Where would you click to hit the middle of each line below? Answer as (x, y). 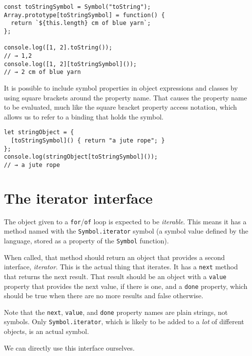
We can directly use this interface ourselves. (69, 347)
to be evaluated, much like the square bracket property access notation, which (121, 107)
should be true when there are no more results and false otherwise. (104, 296)
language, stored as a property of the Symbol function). (86, 240)
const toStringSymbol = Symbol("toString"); (77, 7)
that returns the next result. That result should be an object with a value (115, 276)
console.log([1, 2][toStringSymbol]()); (71, 64)
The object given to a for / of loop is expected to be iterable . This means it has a (125, 221)
